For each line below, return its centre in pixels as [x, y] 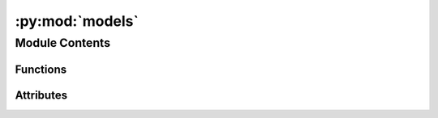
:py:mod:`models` [77, 21]
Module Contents [63, 43]
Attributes [41, 95]
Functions [41, 69]
